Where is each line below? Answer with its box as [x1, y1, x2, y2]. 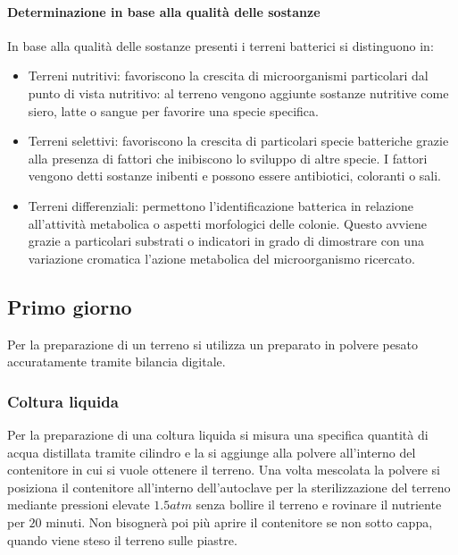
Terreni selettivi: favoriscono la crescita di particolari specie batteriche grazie [28, 131, 449, 150]
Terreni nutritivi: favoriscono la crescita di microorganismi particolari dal [28, 66, 429, 85]
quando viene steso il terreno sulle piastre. [7, 530, 237, 549]
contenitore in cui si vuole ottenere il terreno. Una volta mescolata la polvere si [7, 460, 440, 479]
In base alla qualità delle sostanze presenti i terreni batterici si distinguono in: [7, 36, 434, 55]
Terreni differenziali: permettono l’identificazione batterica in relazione [28, 196, 413, 214]
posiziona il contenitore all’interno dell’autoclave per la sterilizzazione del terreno [7, 477, 451, 496]
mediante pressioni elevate [7, 495, 150, 514]
